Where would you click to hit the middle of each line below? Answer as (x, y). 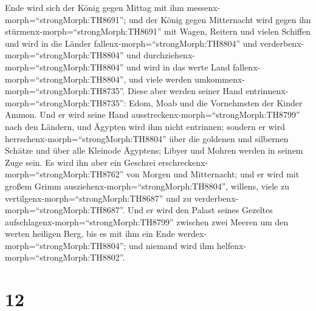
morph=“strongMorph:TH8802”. (65, 257)
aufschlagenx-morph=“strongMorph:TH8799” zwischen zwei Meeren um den (147, 221)
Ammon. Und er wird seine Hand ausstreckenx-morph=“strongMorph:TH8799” (153, 114)
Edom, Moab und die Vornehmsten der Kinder (216, 102)
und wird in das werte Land (178, 67)
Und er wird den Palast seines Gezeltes (200, 210)
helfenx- (231, 245)
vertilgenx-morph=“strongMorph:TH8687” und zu (98, 198)
